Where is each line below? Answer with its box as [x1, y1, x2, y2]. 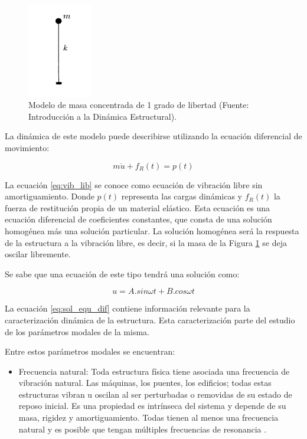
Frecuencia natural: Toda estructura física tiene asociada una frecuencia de [18, 365, 290, 377]
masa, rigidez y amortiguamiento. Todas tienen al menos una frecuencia [18, 411, 279, 424]
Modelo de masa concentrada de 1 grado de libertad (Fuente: [28, 99, 249, 111]
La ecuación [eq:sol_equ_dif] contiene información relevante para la [5, 302, 250, 314]
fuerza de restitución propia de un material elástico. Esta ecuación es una [5, 201, 270, 214]
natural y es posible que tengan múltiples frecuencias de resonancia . [18, 422, 267, 435]
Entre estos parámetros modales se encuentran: [5, 345, 175, 358]
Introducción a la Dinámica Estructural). [28, 110, 177, 122]
